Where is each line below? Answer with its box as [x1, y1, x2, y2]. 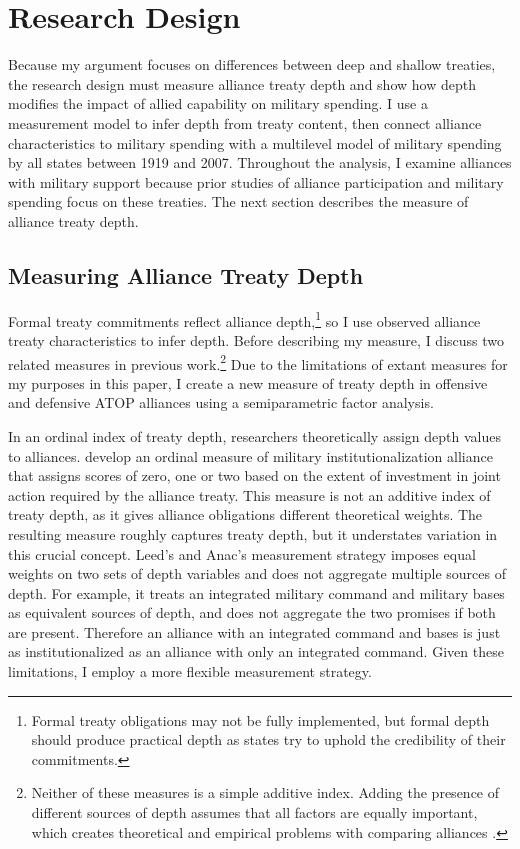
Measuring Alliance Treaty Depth [8, 259, 364, 290]
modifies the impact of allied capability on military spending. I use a [8, 93, 428, 114]
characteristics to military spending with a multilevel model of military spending [8, 132, 502, 153]
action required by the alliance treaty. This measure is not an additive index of [8, 484, 491, 505]
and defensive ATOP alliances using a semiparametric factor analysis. [8, 392, 434, 413]
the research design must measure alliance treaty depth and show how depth [8, 73, 476, 94]
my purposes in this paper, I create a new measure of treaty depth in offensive [8, 372, 488, 393]
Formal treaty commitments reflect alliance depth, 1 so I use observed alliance [8, 307, 481, 331]
